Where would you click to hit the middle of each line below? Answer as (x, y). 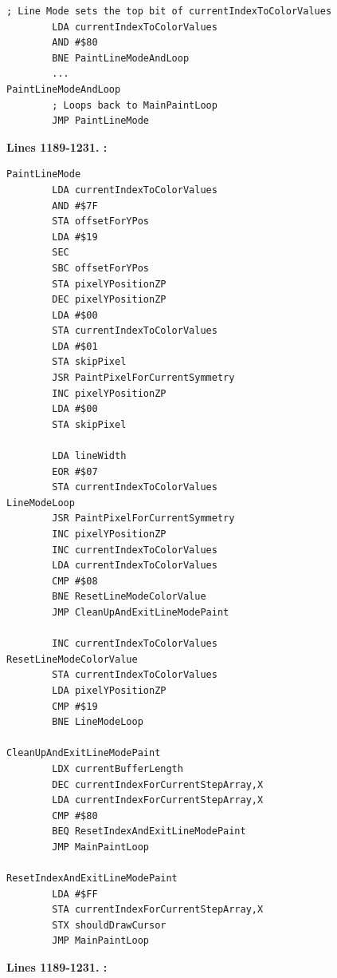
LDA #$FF (75, 894)
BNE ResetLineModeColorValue (129, 597)
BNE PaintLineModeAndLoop (121, 58)
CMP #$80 (75, 816)
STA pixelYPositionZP (109, 284)
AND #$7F (75, 206)
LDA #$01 (75, 346)
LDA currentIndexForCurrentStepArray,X (158, 800)
